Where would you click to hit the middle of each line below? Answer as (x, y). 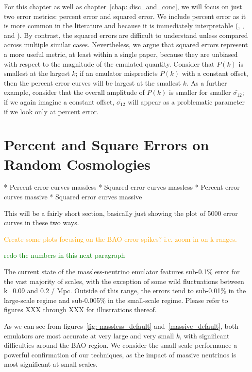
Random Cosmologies (77, 164)
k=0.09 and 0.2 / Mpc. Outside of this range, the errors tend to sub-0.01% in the (125, 291)
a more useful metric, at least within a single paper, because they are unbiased (121, 54)
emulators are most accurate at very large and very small (89, 335)
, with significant (205, 335)
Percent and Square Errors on (107, 145)
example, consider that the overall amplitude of (74, 92)
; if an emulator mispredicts (117, 73)
